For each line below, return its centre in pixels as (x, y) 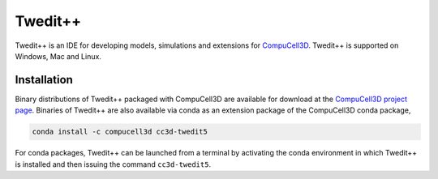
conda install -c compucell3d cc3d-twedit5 (120, 132)
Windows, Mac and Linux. (58, 56)
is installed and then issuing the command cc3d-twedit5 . (113, 164)
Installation (44, 80)
